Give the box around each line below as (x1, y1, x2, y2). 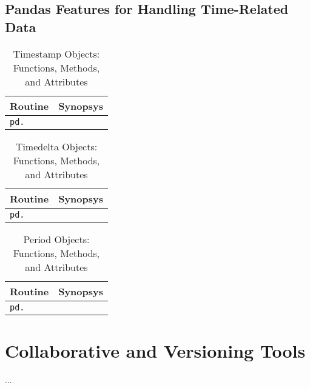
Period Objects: (23, 232, 90, 246)
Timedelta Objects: (15, 139, 98, 153)
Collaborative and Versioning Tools (5, 338, 306, 363)
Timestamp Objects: (13, 46, 100, 61)
